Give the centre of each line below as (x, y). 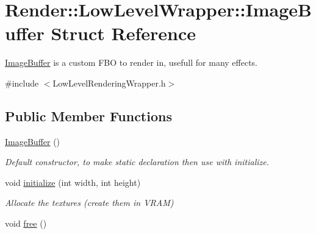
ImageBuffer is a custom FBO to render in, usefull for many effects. (131, 62)
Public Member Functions (88, 115)
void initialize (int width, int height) (73, 182)
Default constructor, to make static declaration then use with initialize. (137, 162)
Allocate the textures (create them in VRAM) (89, 203)
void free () (26, 223)
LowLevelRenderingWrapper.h (109, 83)
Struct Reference (124, 33)
